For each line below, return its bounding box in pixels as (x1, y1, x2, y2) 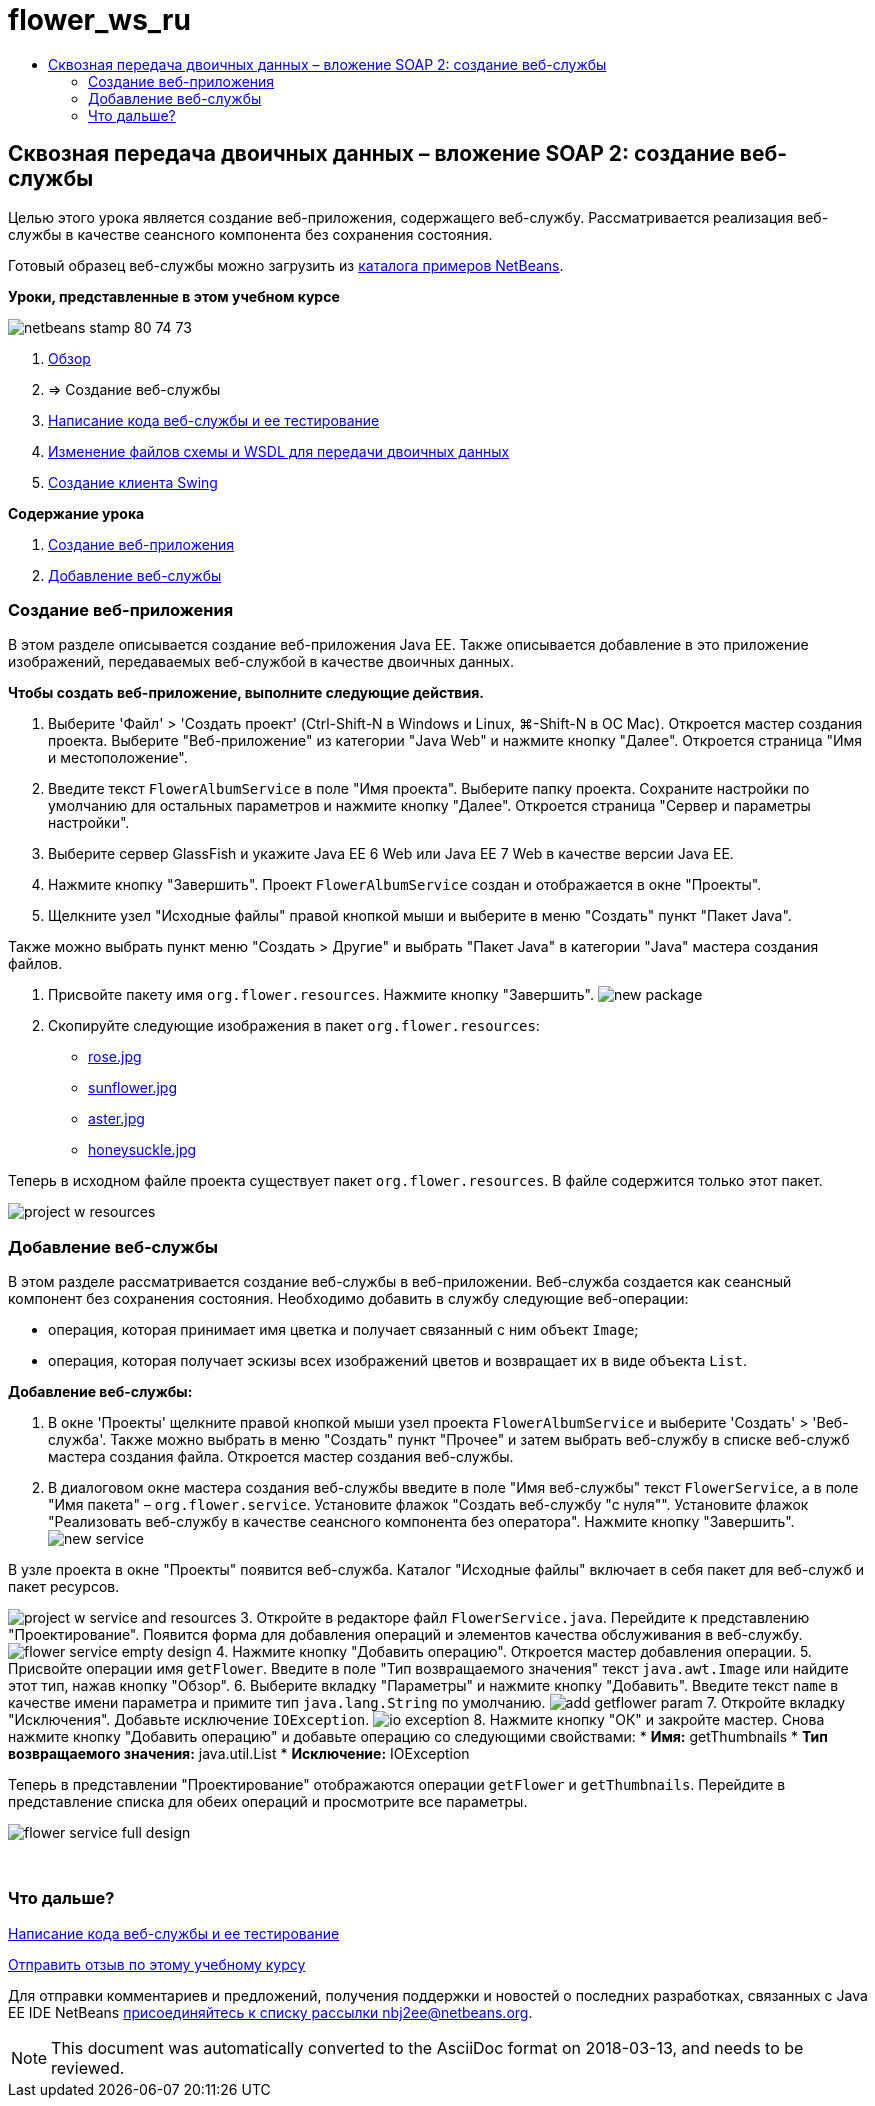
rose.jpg (88, 1048, 142, 1066)
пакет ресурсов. (8, 1578, 120, 1596)
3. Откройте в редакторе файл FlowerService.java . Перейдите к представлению (240, 1609, 810, 1627)
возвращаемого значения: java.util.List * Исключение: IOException (8, 1745, 470, 1763)
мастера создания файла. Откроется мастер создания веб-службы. (48, 1448, 514, 1466)
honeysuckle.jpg (88, 1141, 197, 1159)
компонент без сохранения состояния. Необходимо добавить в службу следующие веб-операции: (8, 1290, 689, 1308)
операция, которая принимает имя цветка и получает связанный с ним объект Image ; (48, 1321, 639, 1339)
